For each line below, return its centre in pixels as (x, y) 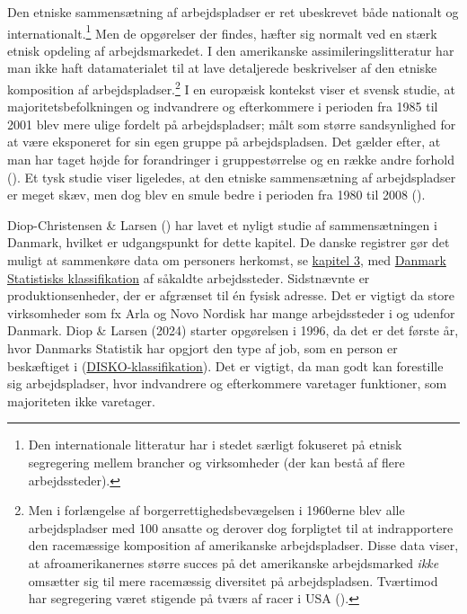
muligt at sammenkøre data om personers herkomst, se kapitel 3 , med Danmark (227, 260)
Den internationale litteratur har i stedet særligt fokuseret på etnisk (215, 445)
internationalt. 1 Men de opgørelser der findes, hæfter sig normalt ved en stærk (222, 31)
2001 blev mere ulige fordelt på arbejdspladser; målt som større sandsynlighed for (232, 124)
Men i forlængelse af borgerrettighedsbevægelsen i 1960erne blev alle (216, 510)
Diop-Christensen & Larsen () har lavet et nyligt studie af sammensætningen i (222, 224)
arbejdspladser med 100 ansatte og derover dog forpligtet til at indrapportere (241, 527)
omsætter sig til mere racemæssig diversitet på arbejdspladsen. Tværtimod (233, 580)
